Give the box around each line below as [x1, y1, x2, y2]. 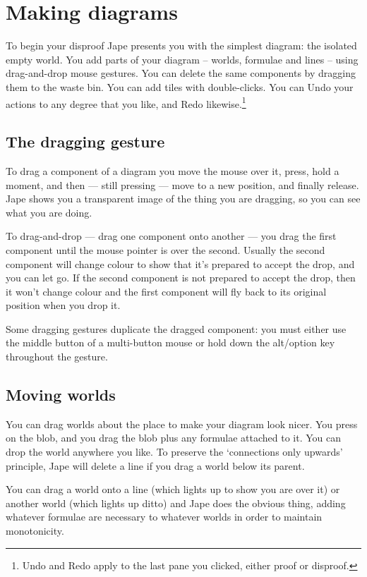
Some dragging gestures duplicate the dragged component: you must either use [6, 321, 347, 336]
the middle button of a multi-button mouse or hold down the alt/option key [6, 335, 335, 350]
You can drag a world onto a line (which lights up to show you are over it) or [6, 482, 340, 497]
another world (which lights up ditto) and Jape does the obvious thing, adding [6, 495, 346, 510]
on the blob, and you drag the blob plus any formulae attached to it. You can [6, 430, 342, 445]
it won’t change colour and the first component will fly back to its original [6, 284, 327, 298]
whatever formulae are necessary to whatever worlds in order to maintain [6, 509, 323, 524]
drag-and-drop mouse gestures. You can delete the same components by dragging [6, 66, 356, 80]
